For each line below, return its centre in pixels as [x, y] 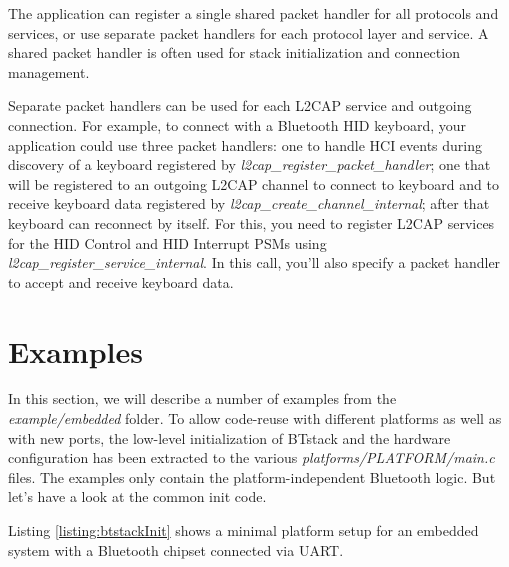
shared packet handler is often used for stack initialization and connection [234, 52]
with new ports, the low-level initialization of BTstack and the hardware [229, 437]
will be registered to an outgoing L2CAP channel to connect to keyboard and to [253, 183]
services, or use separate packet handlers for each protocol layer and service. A [248, 32]
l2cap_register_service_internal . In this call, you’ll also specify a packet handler [254, 262]
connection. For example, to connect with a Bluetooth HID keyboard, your [237, 124]
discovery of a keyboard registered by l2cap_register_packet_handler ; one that [249, 164]
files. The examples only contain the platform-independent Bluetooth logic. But [252, 476]
